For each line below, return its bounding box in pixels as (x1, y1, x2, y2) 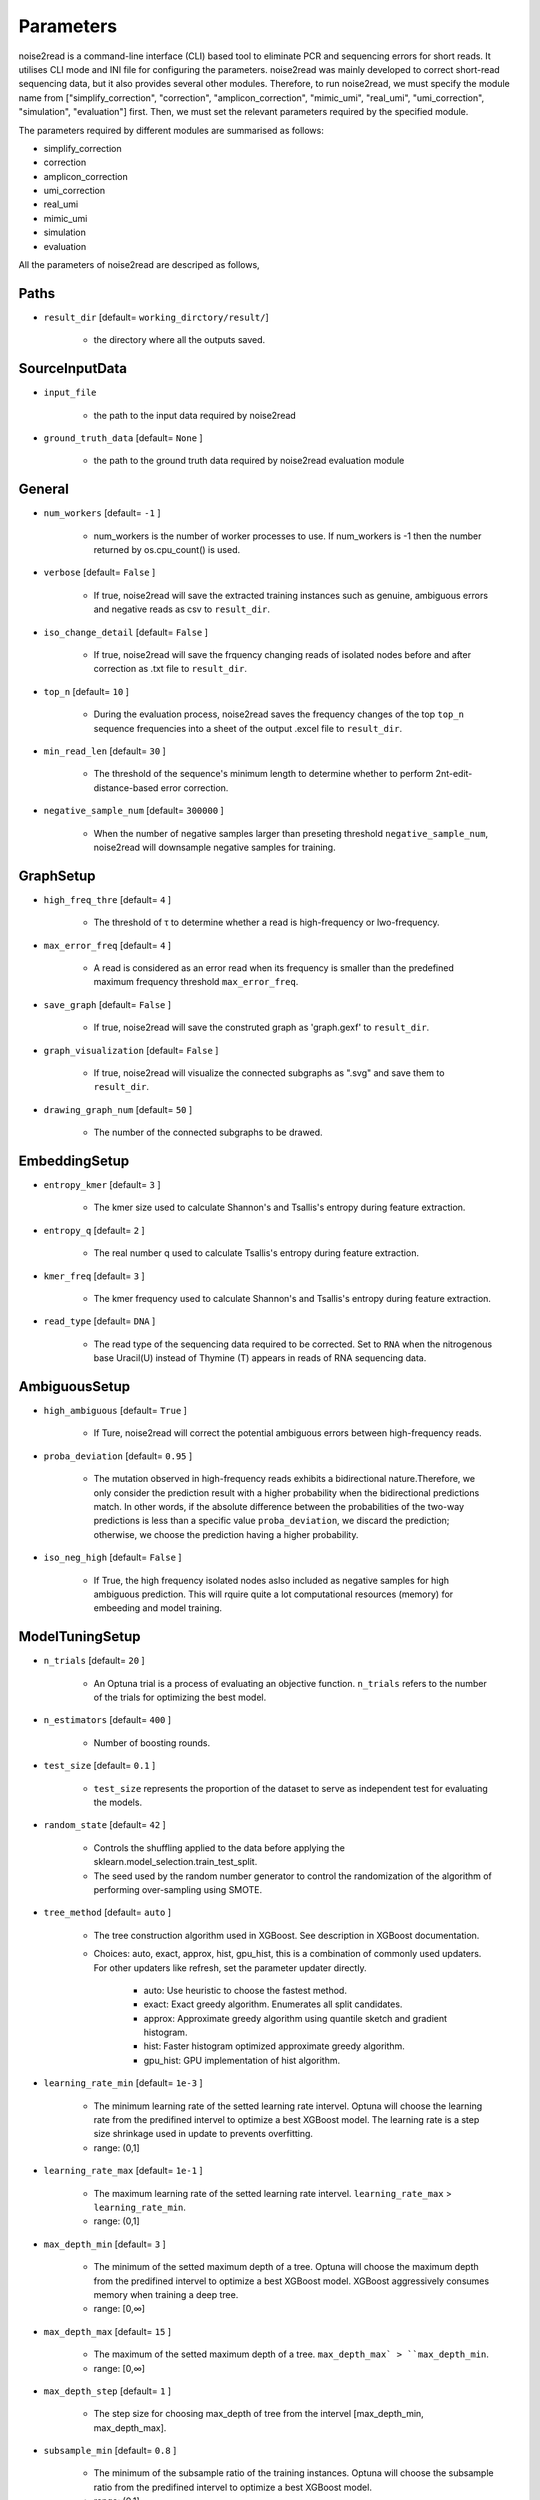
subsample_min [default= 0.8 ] (43, 2445, 177, 2457)
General (18, 481, 70, 498)
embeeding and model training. (93, 1602, 223, 1614)
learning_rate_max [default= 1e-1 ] (43, 2165, 204, 2177)
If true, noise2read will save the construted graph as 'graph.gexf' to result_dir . (93, 1021, 430, 1034)
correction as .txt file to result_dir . (93, 663, 248, 675)
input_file (43, 387, 97, 399)
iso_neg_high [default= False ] (43, 1551, 182, 1564)
